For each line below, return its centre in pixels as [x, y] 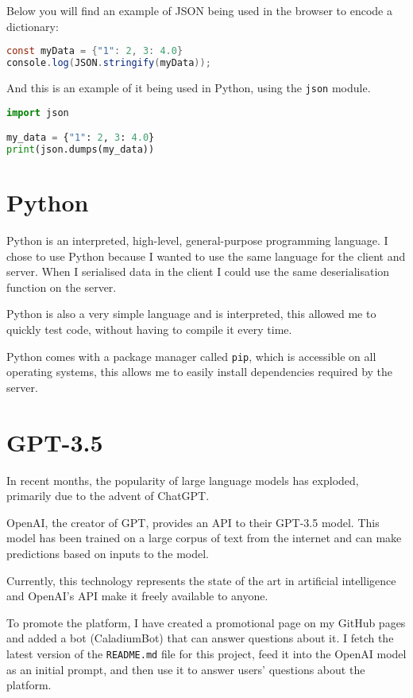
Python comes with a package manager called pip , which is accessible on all [191, 356]
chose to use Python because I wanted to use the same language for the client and [206, 256]
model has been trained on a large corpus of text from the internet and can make [204, 538]
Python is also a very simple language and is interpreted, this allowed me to [191, 314]
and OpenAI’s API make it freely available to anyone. [137, 596]
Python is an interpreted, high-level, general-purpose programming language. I [197, 240]
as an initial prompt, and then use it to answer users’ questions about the [186, 669]
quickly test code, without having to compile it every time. [149, 329]
